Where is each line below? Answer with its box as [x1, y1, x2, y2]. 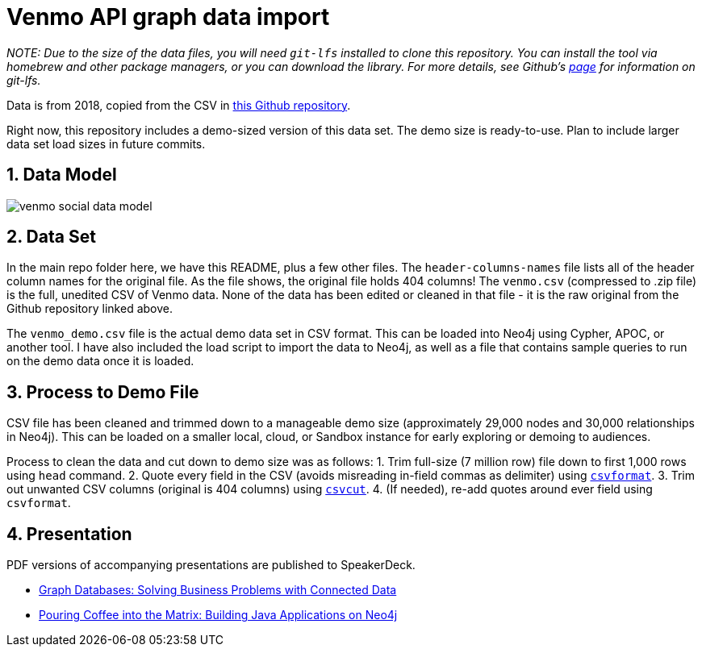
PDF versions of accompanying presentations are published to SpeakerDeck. [6, 558, 416, 572]
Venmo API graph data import [6, 3, 330, 31]
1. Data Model [6, 164, 117, 185]
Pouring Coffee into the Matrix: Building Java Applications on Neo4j [39, 608, 398, 622]
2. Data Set [6, 227, 96, 247]
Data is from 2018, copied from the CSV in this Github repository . [6, 98, 351, 112]
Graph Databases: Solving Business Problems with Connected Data [39, 583, 397, 597]
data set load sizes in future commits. [6, 136, 206, 151]
